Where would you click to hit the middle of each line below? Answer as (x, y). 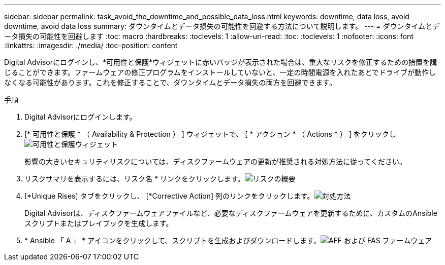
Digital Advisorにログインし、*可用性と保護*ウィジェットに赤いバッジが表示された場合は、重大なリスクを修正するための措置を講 (220, 62)
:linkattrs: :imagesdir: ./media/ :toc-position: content (91, 45)
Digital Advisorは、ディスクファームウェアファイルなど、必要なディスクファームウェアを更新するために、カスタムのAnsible (231, 213)
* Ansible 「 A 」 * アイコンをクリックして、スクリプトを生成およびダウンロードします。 (172, 240)
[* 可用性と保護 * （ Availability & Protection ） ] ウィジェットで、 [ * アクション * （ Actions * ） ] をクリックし (210, 134)
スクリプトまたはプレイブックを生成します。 (99, 223)
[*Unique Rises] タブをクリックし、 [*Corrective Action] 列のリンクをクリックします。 (169, 196)
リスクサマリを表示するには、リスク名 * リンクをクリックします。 (135, 179)
